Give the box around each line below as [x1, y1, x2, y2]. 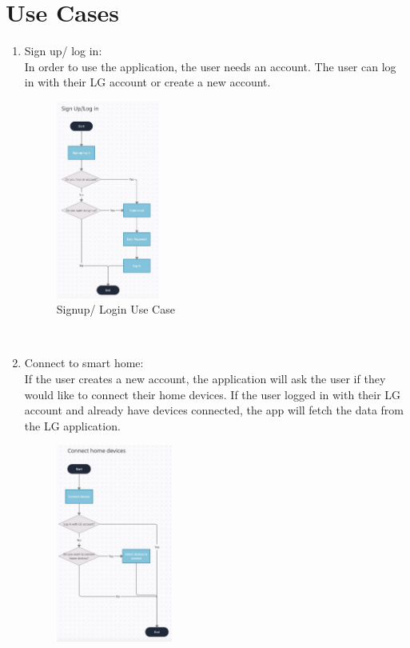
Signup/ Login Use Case [56, 301, 175, 318]
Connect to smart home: [24, 354, 144, 371]
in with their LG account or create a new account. [24, 74, 271, 90]
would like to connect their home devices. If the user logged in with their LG [24, 386, 401, 402]
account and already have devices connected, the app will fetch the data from [24, 402, 404, 418]
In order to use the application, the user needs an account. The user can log [24, 58, 396, 74]
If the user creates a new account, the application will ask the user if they [24, 370, 386, 386]
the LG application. [24, 417, 121, 434]
